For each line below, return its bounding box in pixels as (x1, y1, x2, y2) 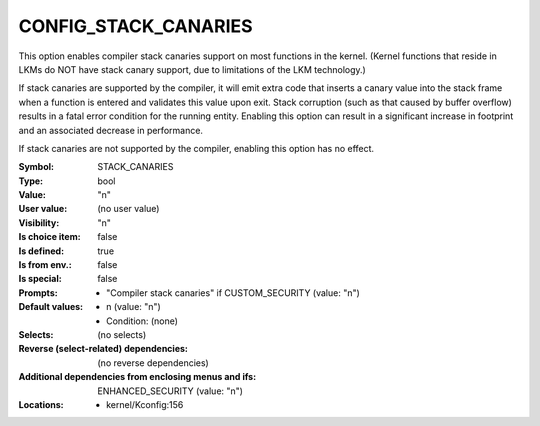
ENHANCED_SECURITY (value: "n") (97, 385, 244, 397)
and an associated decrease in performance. (18, 124, 204, 136)
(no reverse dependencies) (97, 356, 209, 369)
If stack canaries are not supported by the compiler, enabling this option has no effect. (18, 142, 375, 154)
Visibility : (18, 216, 60, 229)
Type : (18, 175, 44, 187)
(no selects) (97, 328, 147, 340)
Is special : (18, 273, 62, 285)
